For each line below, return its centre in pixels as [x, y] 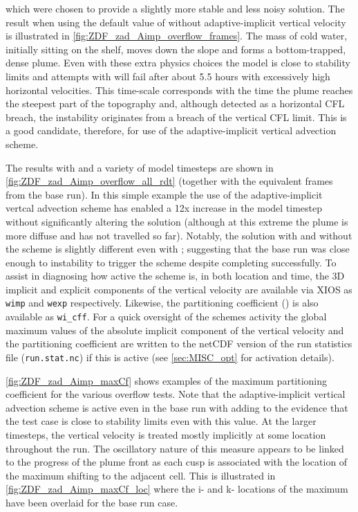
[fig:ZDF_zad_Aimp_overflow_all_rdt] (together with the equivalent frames [169, 181]
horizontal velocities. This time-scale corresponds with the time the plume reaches [179, 90]
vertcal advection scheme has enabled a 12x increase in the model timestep [164, 208]
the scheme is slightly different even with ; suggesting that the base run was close [178, 249]
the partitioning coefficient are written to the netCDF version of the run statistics [179, 344]
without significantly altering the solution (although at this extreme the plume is [177, 221]
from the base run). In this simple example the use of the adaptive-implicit [164, 194]
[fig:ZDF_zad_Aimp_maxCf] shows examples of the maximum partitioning [167, 380]
